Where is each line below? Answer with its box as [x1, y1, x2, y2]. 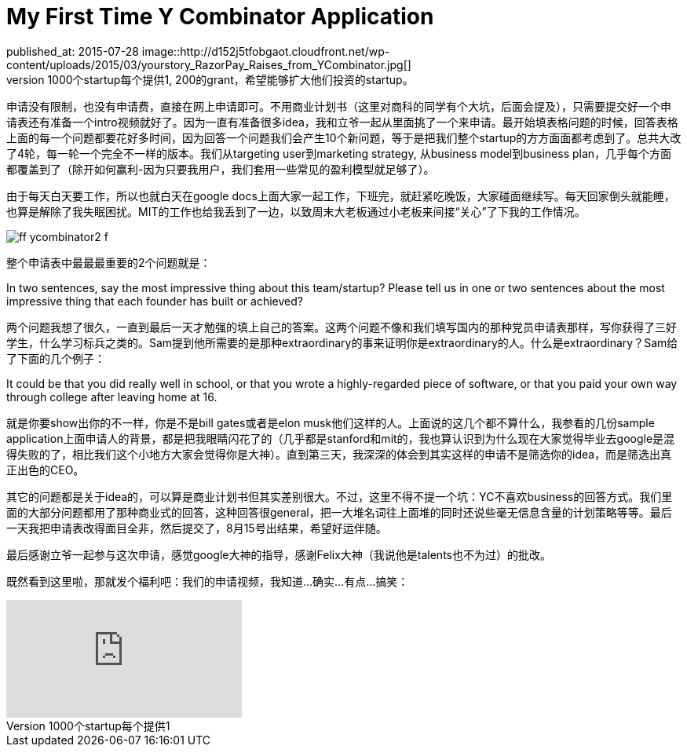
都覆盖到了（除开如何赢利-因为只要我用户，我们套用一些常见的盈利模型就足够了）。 [6, 162, 435, 176]
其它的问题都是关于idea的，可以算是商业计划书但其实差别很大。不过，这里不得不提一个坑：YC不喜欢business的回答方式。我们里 [6, 489, 673, 503]
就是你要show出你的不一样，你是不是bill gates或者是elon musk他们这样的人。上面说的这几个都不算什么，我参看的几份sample [6, 415, 655, 430]
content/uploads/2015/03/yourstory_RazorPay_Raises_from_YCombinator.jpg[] [6, 57, 411, 71]
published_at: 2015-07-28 [6, 44, 139, 58]
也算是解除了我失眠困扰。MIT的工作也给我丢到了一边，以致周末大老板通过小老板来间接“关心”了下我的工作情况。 [6, 204, 586, 218]
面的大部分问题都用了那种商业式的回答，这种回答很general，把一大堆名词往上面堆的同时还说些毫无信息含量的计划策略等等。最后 [6, 505, 672, 519]
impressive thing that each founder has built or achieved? [6, 294, 303, 308]
